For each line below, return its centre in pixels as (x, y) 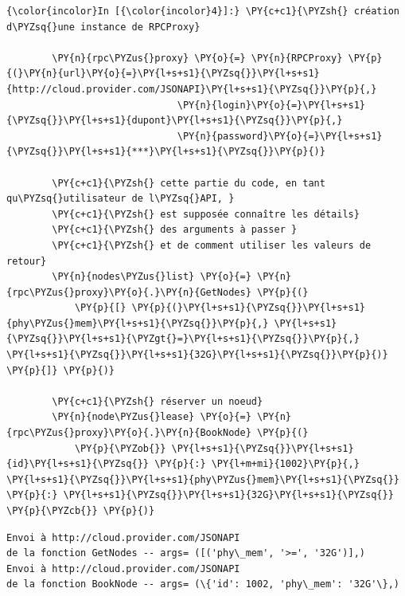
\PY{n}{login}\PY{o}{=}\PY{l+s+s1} (271, 105)
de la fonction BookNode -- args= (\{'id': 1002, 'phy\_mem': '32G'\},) (203, 584)
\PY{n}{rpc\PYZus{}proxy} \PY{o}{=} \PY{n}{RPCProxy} (197, 58)
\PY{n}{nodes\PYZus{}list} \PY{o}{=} (152, 277)
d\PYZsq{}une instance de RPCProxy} (103, 27)
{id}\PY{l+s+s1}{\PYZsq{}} (78, 464)
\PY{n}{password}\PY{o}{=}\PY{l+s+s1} (280, 136)
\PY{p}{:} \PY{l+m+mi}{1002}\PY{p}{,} (257, 464)
